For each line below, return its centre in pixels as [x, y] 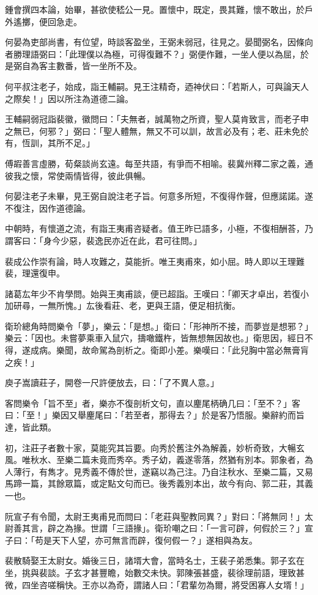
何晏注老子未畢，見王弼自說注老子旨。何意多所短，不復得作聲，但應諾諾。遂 [159, 196]
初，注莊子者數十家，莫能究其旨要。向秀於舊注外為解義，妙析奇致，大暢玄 [155, 447]
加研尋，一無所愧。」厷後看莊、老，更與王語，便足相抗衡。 [123, 305]
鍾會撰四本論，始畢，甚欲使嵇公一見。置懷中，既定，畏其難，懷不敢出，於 [155, 9]
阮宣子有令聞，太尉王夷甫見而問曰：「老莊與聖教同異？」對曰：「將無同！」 [155, 516]
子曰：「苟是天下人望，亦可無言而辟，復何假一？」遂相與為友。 [131, 540]
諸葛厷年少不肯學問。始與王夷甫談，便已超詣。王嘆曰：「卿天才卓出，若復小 [157, 293]
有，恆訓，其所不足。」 [50, 143]
